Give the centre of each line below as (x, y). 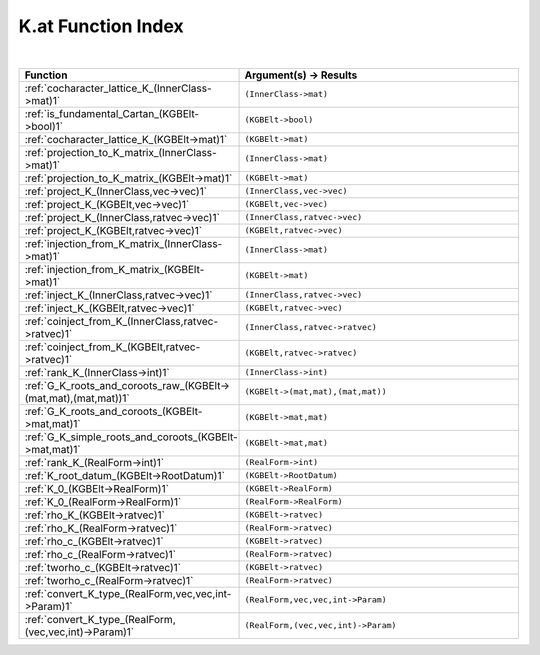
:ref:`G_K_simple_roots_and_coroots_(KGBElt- (131, 437)
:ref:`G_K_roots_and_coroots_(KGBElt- (113, 411)
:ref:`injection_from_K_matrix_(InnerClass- (123, 243)
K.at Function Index (101, 26)
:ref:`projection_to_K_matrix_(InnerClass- (120, 152)
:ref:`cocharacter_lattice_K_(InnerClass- (118, 88)
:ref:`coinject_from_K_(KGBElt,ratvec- (112, 347)
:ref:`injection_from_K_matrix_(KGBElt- (114, 269)
